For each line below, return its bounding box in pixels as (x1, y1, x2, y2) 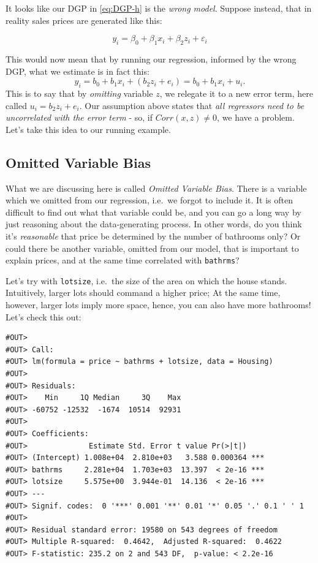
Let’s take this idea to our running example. (6, 123, 171, 135)
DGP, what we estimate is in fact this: (6, 64, 150, 77)
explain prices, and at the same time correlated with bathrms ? (6, 254, 240, 266)
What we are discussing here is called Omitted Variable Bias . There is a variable (6, 181, 307, 194)
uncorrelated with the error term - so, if (6, 111, 153, 124)
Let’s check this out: (6, 310, 81, 323)
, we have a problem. (217, 111, 295, 124)
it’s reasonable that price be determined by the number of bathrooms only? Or (6, 229, 301, 242)
